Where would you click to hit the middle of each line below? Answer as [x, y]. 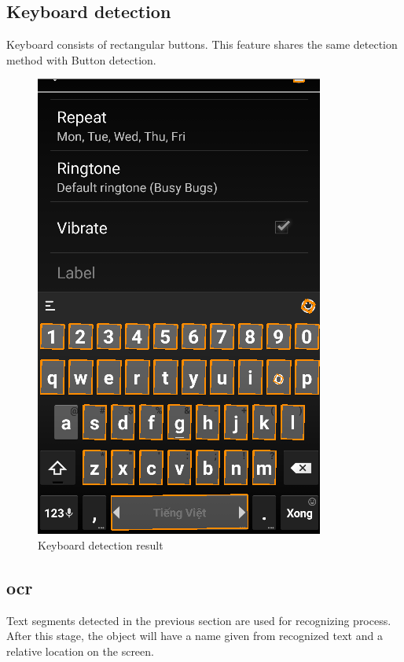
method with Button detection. [81, 59]
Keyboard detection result [101, 544]
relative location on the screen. [80, 651]
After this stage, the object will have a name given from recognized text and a [195, 636]
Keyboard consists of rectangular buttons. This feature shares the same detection [202, 44]
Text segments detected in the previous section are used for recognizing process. [199, 620]
